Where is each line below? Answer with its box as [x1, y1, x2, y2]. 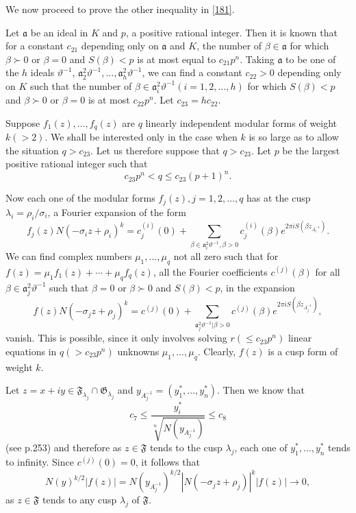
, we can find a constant [142, 65, 242, 80]
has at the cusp [246, 191, 311, 205]
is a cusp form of [268, 344, 338, 358]
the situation [5, 143, 59, 157]
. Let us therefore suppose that [90, 143, 220, 157]
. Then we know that [217, 383, 305, 397]
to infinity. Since [5, 455, 74, 469]
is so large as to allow [249, 130, 339, 144]
